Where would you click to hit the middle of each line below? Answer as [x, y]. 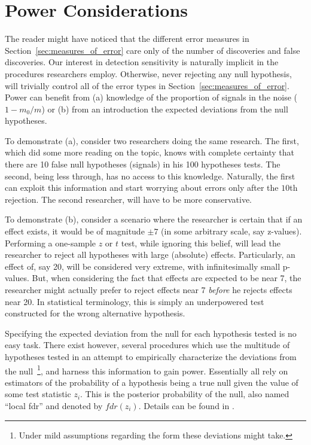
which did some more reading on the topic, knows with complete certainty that [150, 152]
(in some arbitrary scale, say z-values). [231, 231]
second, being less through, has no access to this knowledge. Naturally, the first [150, 176]
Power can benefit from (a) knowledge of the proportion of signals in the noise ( [151, 97]
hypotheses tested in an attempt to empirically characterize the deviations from [151, 356]
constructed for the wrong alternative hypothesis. [95, 313]
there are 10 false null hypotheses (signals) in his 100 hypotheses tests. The [143, 164]
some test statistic [38, 394]
